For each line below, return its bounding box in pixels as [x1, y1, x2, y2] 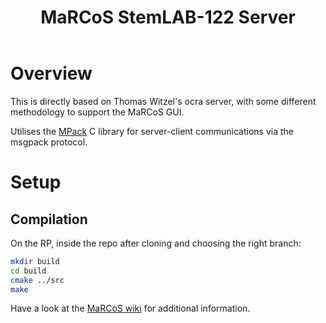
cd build [10, 266, 47, 276]
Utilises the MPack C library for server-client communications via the [10, 125, 294, 137]
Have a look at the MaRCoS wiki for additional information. [10, 302, 251, 315]
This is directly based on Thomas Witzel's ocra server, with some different [10, 95, 317, 107]
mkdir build [10, 256, 60, 266]
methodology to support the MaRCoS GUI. [10, 106, 185, 118]
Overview [10, 62, 93, 85]
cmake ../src [10, 275, 65, 285]
